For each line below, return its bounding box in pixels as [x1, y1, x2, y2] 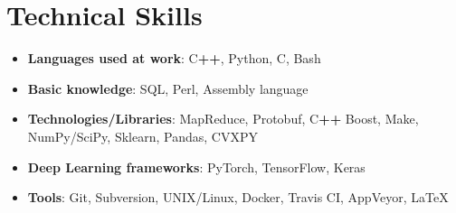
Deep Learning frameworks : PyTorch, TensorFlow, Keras [27, 157, 366, 176]
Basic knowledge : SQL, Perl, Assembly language [27, 79, 309, 97]
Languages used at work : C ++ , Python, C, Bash [27, 49, 321, 68]
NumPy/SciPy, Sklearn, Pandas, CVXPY [27, 126, 258, 145]
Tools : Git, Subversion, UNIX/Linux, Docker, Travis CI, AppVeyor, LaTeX [27, 188, 449, 207]
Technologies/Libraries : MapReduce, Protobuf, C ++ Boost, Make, [27, 109, 419, 128]
